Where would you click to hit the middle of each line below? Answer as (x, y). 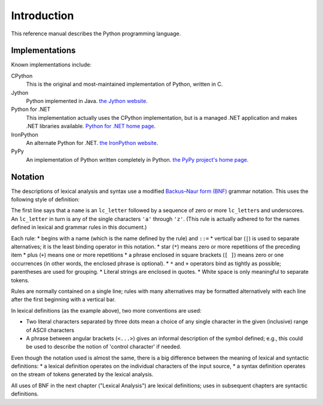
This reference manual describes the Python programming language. (96, 34)
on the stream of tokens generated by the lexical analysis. (82, 374)
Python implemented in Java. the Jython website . (87, 101)
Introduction (42, 16)
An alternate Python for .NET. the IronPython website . (92, 143)
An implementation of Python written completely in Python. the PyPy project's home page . (137, 159)
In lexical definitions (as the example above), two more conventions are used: (106, 310)
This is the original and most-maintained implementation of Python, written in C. (124, 84)
